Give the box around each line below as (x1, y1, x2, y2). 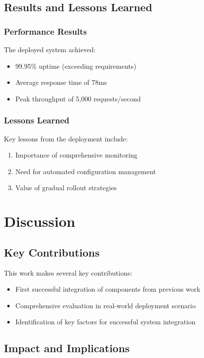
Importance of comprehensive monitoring (15, 150, 137, 160)
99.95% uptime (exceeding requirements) (15, 60, 136, 71)
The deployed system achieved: (4, 44, 96, 54)
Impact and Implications (4, 340, 130, 356)
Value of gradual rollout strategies (15, 182, 117, 193)
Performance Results (4, 25, 87, 37)
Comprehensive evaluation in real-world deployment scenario (15, 300, 196, 310)
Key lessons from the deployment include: (4, 133, 128, 143)
